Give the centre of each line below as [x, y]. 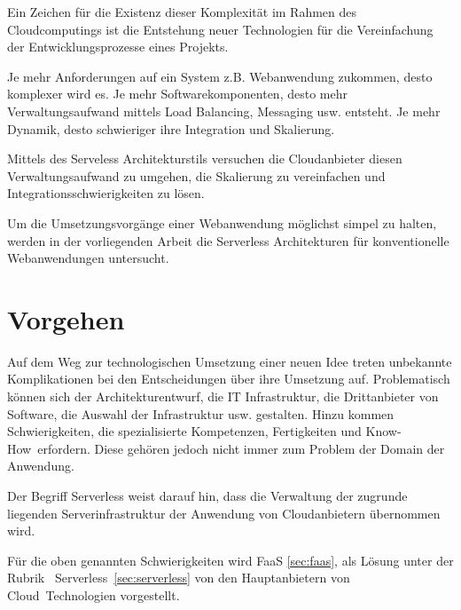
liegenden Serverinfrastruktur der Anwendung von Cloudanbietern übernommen [224, 513]
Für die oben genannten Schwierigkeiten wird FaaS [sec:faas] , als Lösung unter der [230, 560]
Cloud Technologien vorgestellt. [94, 594]
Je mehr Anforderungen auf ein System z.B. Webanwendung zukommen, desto [220, 76]
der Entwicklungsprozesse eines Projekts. [118, 47]
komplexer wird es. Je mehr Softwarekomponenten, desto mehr [177, 94]
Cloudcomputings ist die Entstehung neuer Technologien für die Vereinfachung [220, 29]
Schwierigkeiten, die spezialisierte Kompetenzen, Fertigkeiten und [184, 431]
